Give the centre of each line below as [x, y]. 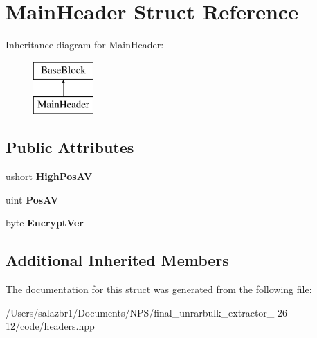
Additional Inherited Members [117, 260]
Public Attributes [70, 147]
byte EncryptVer [45, 223]
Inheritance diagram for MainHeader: [85, 45]
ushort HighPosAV [49, 176]
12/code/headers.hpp [50, 326]
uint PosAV [32, 199]
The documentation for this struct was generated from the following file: [159, 289]
